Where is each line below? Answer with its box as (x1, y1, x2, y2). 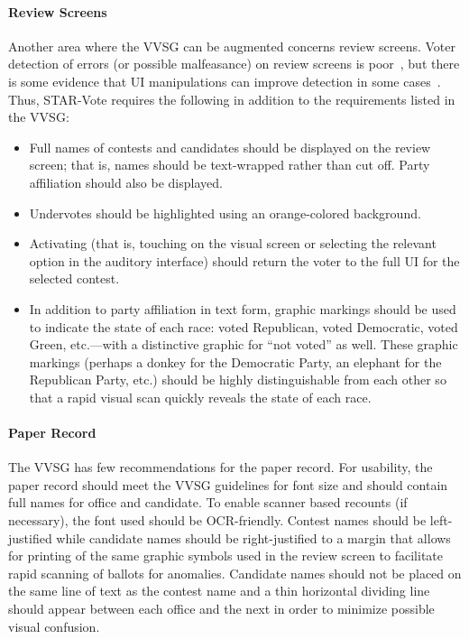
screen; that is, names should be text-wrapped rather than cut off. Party (29, 155, 430, 174)
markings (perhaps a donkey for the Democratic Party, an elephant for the (29, 352, 442, 371)
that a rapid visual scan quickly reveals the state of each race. (29, 387, 372, 406)
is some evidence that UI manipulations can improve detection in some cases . (8, 71, 441, 90)
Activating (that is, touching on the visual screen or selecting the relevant (29, 234, 437, 253)
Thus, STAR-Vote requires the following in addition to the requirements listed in (8, 89, 455, 108)
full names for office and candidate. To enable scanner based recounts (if (8, 493, 408, 512)
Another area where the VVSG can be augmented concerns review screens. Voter (8, 36, 455, 55)
